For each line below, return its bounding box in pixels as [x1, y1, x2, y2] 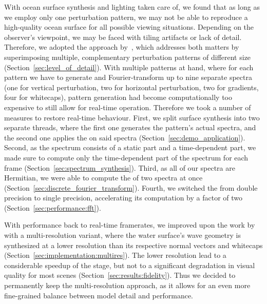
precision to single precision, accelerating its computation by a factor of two [4, 192, 243, 203]
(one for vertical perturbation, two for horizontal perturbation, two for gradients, [4, 82, 259, 92]
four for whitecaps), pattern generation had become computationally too [4, 92, 232, 103]
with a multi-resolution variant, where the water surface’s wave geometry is [4, 230, 241, 240]
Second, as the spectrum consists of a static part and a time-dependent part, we [4, 142, 256, 153]
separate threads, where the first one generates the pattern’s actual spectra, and [4, 122, 256, 133]
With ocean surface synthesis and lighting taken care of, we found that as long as [4, 2, 260, 12]
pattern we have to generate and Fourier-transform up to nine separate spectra [4, 72, 252, 83]
